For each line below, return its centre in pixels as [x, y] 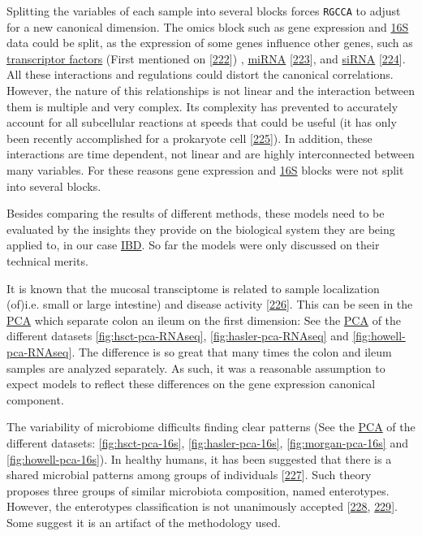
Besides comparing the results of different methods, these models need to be [196, 213]
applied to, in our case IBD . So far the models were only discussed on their [193, 245]
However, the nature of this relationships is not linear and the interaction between [211, 91]
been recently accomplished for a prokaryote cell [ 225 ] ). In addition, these [189, 138]
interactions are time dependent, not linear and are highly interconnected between [211, 154]
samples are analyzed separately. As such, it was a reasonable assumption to [196, 367]
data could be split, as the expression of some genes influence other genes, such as [210, 43]
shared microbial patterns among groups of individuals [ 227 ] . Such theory [189, 475]
